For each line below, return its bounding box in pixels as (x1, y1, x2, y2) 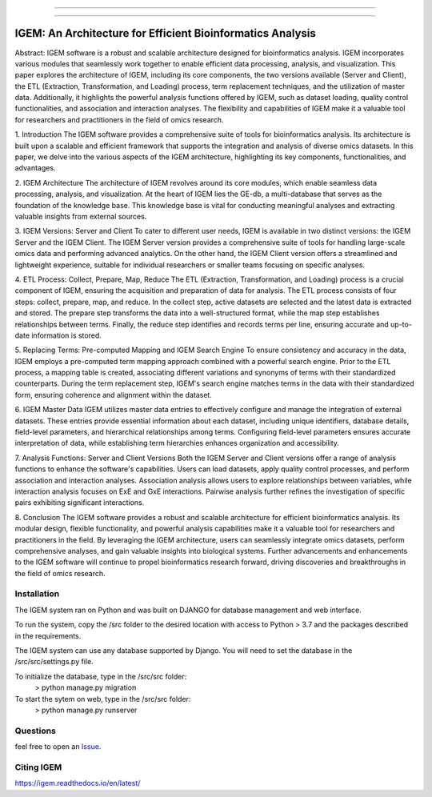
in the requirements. (14, 631, 82, 640)
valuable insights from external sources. (14, 211, 147, 221)
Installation (14, 588, 60, 599)
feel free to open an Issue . (14, 742, 102, 751)
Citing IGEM (14, 761, 62, 772)
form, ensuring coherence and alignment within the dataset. (14, 390, 212, 399)
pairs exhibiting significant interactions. (14, 498, 145, 507)
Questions (14, 725, 56, 736)
